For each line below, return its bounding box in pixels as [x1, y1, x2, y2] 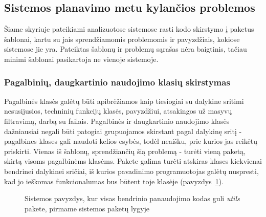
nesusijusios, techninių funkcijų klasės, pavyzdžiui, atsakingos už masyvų [4, 105, 232, 116]
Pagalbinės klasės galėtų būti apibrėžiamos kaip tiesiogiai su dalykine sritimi [4, 95, 244, 106]
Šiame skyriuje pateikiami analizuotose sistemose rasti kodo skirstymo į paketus [4, 24, 254, 34]
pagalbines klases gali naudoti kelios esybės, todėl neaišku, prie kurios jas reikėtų [4, 136, 258, 146]
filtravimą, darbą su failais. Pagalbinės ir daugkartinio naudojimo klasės [4, 115, 230, 126]
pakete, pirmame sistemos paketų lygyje [25, 203, 150, 213]
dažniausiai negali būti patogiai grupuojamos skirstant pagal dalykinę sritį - [4, 125, 242, 136]
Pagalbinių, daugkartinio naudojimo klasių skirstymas [4, 75, 230, 88]
